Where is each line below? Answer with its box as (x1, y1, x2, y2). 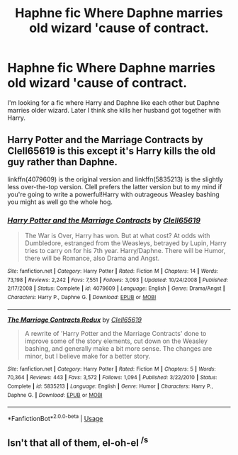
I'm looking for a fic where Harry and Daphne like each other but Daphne (7, 98, 220, 107)
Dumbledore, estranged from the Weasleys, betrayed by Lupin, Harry (24, 239, 227, 247)
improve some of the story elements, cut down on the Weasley (24, 337, 208, 345)
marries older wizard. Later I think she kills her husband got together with (7, 106, 221, 114)
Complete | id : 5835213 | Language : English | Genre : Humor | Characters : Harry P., (7, 383, 214, 390)
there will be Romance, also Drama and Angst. (24, 254, 160, 263)
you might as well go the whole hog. (7, 197, 113, 206)
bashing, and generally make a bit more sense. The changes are (24, 344, 212, 352)
